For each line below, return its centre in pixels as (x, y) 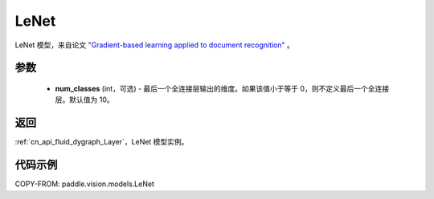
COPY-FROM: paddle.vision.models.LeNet (84, 184)
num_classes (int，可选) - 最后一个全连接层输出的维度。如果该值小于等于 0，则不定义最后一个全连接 (222, 88)
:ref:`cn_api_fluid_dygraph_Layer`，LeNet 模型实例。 (102, 142)
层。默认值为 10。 (84, 99)
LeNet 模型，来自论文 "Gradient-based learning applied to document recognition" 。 (155, 45)
